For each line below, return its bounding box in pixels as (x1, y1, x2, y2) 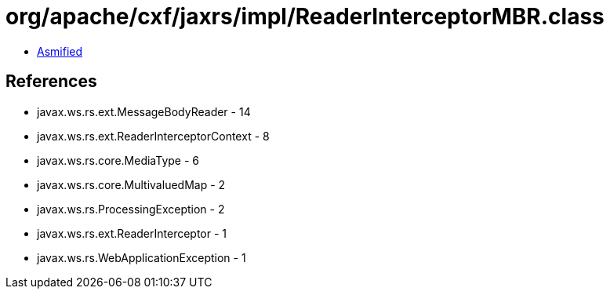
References (5, 71, 97, 92)
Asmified (37, 44, 83, 58)
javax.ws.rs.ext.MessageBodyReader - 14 (37, 104, 251, 118)
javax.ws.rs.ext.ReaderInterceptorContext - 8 (37, 129, 270, 143)
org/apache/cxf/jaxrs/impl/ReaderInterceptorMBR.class (5, 3, 605, 30)
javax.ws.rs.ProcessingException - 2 (37, 202, 225, 216)
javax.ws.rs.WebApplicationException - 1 (37, 250, 246, 264)
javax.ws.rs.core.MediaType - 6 (37, 153, 200, 167)
